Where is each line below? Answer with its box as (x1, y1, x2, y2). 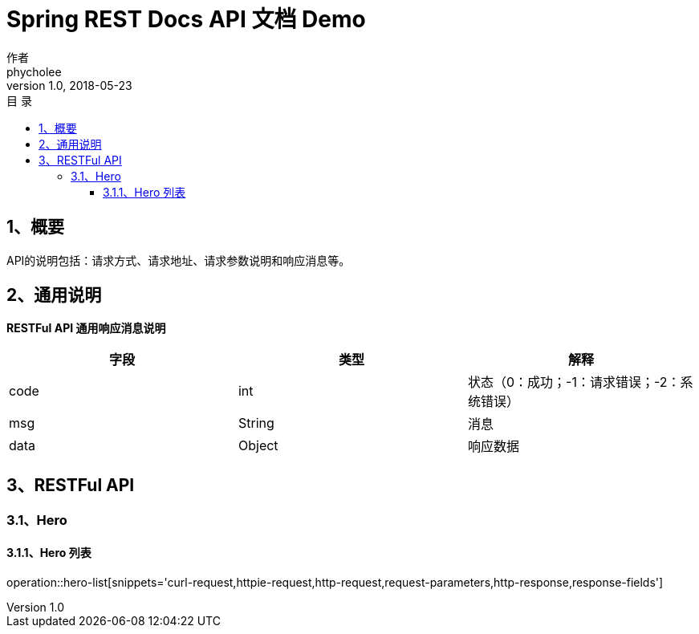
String (238, 415, 274, 432)
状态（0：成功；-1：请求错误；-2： (467, 374, 681, 391)
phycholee (6, 64, 62, 79)
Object (238, 437, 278, 454)
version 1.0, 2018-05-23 (6, 78, 132, 92)
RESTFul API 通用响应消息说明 (6, 321, 166, 335)
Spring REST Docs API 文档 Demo (6, 6, 366, 33)
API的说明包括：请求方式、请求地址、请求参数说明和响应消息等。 (6, 253, 351, 267)
